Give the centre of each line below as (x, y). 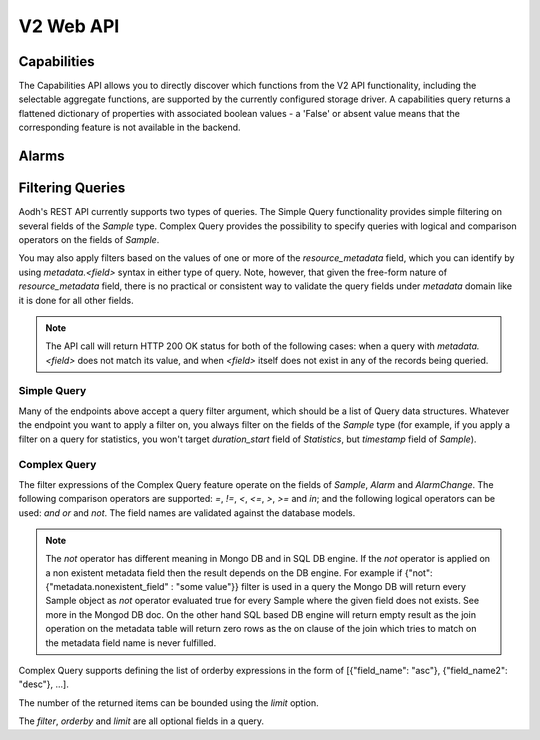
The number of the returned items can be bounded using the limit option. (168, 702)
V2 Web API (69, 26)
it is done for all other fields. (76, 300)
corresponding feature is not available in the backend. (129, 127)
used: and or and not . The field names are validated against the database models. (187, 512)
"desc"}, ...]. (43, 684)
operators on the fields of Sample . (89, 239)
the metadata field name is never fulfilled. (131, 642)
